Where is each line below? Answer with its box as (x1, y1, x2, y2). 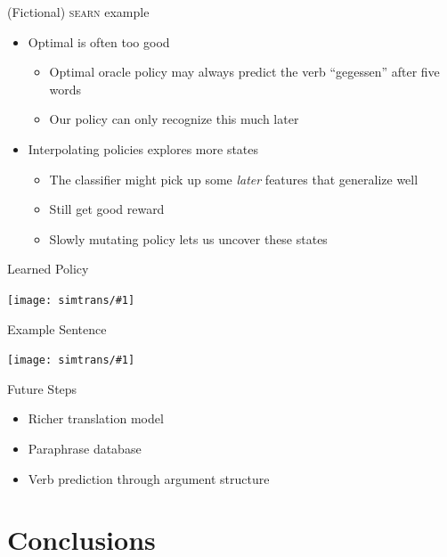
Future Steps (7, 379, 77, 397)
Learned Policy (7, 259, 89, 278)
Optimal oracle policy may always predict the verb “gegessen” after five (49, 62, 440, 81)
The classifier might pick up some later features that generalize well (49, 169, 419, 188)
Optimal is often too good (28, 32, 170, 51)
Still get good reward (49, 200, 165, 218)
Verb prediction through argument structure (28, 469, 270, 487)
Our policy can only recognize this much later (49, 110, 299, 128)
